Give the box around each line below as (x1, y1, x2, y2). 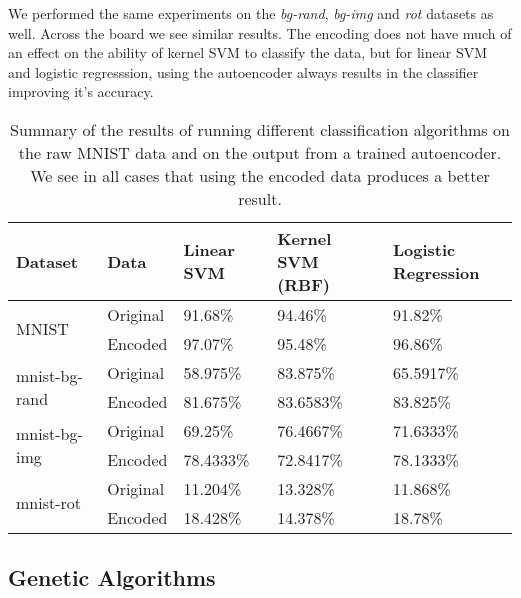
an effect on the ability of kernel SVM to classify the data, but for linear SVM (8, 42, 488, 63)
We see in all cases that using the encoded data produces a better (30, 163, 490, 187)
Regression (392, 261, 480, 285)
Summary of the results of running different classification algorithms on (10, 117, 510, 141)
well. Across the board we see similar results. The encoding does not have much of (8, 22, 512, 43)
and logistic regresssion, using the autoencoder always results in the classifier (8, 61, 479, 82)
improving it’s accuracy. (8, 81, 154, 102)
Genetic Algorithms (8, 562, 216, 593)
